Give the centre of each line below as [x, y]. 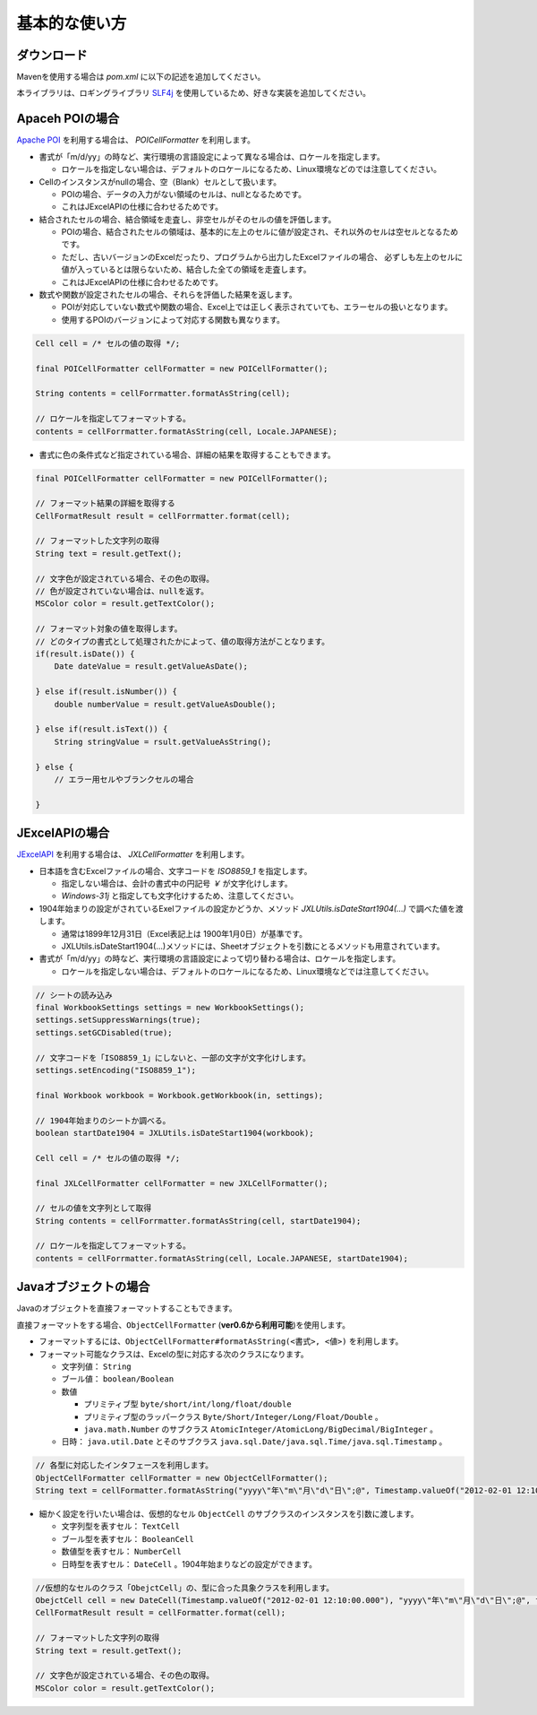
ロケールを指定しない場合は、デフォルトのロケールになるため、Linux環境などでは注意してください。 [247, 971]
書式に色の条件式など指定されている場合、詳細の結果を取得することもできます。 [187, 455]
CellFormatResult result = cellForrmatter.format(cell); [163, 516]
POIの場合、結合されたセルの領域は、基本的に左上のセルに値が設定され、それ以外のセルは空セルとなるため [260, 232]
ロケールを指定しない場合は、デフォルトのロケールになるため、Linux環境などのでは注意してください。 [251, 169]
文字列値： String [96, 1366]
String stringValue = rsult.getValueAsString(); [163, 741]
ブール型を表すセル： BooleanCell [128, 1538]
